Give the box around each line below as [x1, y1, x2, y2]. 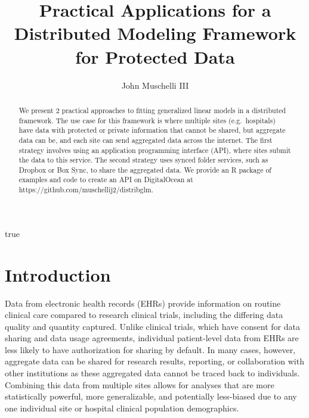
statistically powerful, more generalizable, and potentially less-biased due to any [5, 390, 297, 403]
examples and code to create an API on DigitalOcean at [18, 174, 193, 185]
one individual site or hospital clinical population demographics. [5, 401, 239, 414]
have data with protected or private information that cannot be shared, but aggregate [18, 125, 286, 135]
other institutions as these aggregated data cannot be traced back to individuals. [5, 367, 300, 379]
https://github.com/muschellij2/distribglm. [18, 185, 153, 195]
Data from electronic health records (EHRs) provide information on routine [5, 297, 281, 309]
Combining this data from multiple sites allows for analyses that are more [5, 378, 274, 391]
